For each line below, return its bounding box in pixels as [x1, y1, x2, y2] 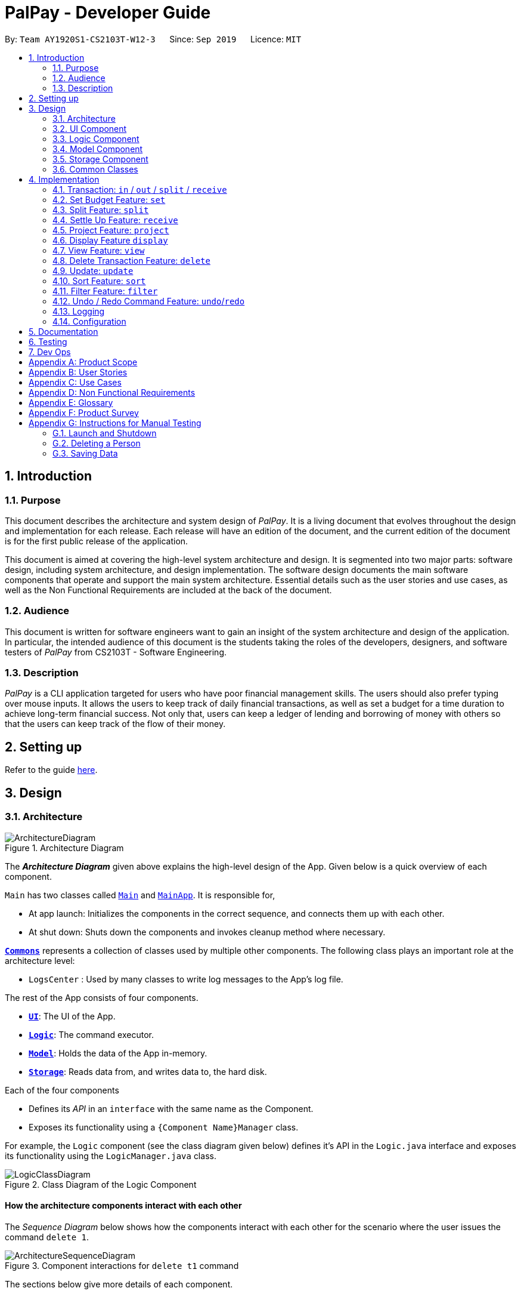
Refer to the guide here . [5, 765, 98, 775]
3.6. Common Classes [52, 164, 138, 174]
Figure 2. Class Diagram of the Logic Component [5, 1179, 197, 1190]
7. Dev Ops [29, 346, 71, 357]
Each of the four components [5, 1085, 119, 1095]
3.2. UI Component [52, 123, 127, 134]
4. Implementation [29, 174, 100, 184]
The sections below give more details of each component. [5, 1278, 233, 1289]
